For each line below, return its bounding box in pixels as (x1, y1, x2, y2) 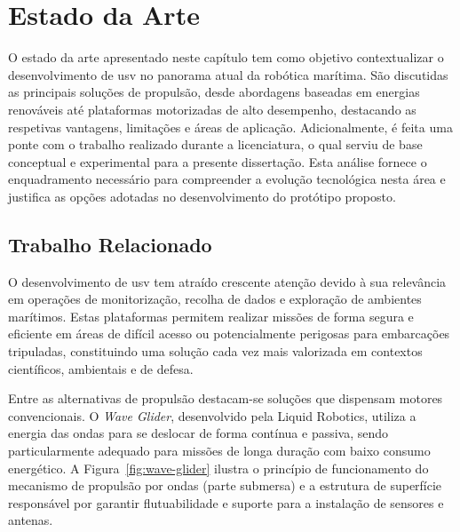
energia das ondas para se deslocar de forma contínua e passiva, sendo (8, 424, 389, 442)
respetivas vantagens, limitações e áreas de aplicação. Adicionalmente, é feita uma (8, 117, 453, 136)
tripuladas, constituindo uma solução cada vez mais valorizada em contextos (8, 342, 423, 361)
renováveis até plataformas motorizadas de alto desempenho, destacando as (8, 99, 416, 118)
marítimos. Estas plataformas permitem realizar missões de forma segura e (8, 306, 414, 325)
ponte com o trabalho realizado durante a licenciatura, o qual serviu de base (8, 135, 423, 154)
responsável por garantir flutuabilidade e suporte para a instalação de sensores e (8, 493, 444, 512)
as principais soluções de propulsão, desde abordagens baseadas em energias (8, 83, 420, 101)
